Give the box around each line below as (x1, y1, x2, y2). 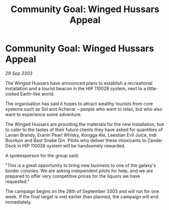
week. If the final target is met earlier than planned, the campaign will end (5, 193, 158, 199)
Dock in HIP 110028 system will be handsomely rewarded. (5, 143, 125, 149)
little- (147, 85, 158, 92)
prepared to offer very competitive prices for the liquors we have (5, 173, 140, 179)
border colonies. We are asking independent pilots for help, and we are (5, 167, 153, 174)
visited (5, 91, 19, 97)
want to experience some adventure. (5, 111, 82, 117)
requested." (5, 178, 30, 184)
